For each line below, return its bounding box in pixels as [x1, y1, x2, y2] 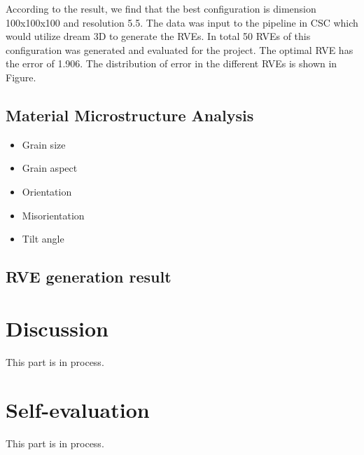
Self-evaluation [6, 395, 150, 424]
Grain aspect [22, 161, 78, 175]
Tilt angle [22, 231, 64, 246]
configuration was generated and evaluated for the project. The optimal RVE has [6, 42, 353, 57]
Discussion [6, 313, 108, 342]
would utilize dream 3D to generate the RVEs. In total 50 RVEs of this [6, 29, 311, 43]
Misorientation [22, 208, 85, 222]
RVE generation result [6, 266, 171, 287]
